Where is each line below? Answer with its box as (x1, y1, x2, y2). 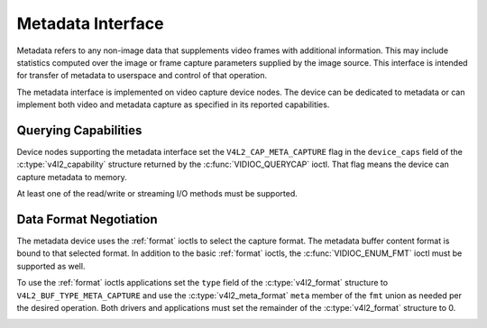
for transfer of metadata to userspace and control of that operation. (16, 70, 268, 81)
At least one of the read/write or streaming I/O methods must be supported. (16, 188, 298, 199)
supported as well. (16, 260, 86, 271)
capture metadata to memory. (16, 171, 128, 182)
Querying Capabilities (16, 123, 142, 138)
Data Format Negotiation (16, 212, 158, 227)
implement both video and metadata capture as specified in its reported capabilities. (16, 99, 330, 110)
